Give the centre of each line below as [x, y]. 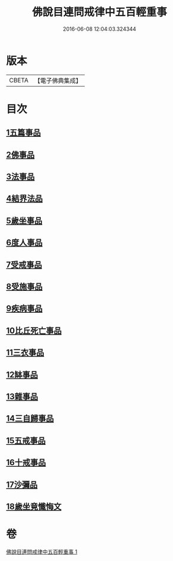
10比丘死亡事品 [34, 330]
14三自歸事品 [30, 419]
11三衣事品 [25, 353]
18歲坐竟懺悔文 [34, 506]
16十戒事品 [26, 463]
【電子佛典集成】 [58, 81]
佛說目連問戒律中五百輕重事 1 [42, 552]
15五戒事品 [26, 440]
